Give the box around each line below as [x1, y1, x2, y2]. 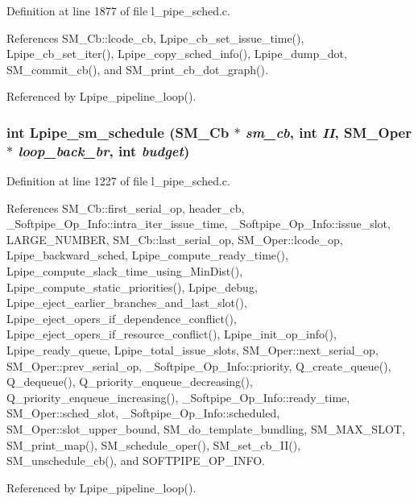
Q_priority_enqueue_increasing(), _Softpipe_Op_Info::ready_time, [6, 388, 350, 405]
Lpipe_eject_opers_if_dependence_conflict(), [6, 309, 237, 326]
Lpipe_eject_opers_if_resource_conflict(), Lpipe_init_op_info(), [6, 326, 337, 342]
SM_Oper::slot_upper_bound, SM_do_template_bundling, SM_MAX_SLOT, [6, 421, 405, 438]
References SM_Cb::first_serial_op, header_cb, [6, 199, 245, 216]
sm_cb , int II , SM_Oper [245, 122, 412, 142]
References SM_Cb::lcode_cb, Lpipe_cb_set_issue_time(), [6, 29, 304, 46]
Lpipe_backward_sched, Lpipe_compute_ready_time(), [6, 247, 288, 263]
